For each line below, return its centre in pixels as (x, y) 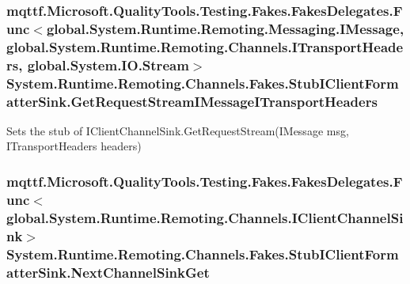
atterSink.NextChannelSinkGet (108, 272)
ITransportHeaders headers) (74, 146)
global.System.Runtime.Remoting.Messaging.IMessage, (225, 28)
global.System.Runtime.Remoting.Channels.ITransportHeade (205, 46)
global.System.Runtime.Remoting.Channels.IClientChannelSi (205, 217)
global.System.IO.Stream (108, 64)
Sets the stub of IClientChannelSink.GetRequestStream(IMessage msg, (178, 130)
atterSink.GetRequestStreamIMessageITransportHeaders (192, 101)
